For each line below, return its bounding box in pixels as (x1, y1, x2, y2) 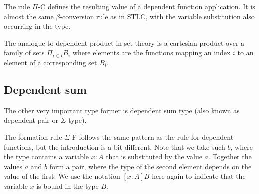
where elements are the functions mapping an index (72, 47, 231, 58)
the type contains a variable (4, 151, 89, 162)
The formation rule (4, 131, 62, 142)
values (4, 161, 23, 171)
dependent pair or (4, 115, 58, 125)
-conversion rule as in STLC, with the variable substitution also (60, 11, 255, 21)
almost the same (4, 11, 54, 21)
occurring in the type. (4, 21, 71, 31)
